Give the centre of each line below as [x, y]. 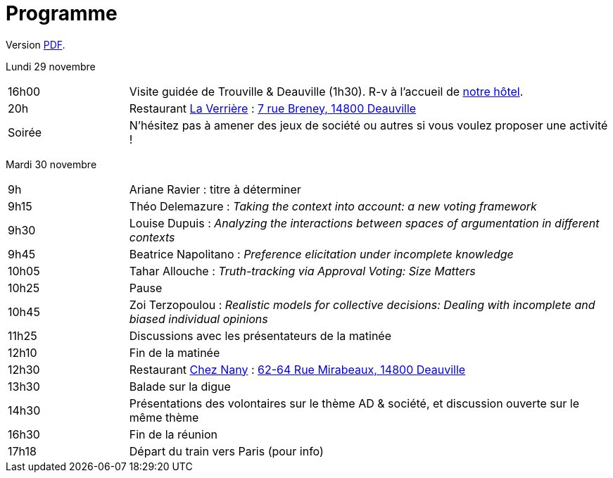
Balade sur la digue [180, 386]
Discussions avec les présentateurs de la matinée [260, 335]
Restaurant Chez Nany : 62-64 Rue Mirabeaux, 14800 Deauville [297, 369]
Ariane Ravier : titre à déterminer [215, 189]
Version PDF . [36, 44]
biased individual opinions [198, 319]
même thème [164, 417]
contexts [152, 237]
